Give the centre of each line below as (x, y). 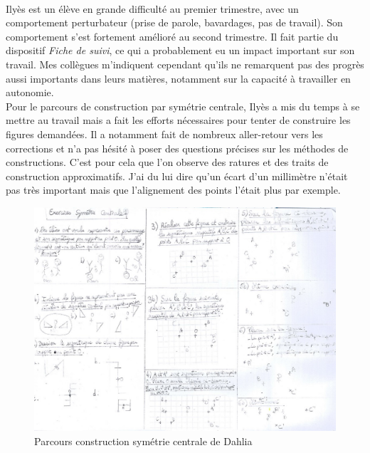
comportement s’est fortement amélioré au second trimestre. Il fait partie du (172, 36)
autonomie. (30, 92)
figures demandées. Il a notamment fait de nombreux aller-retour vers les (164, 134)
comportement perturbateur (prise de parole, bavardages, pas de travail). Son (174, 22)
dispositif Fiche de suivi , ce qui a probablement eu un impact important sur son (180, 50)
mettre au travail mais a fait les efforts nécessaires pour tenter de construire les (178, 120)
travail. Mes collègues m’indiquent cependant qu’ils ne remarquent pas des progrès (185, 64)
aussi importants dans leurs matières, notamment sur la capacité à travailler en (178, 78)
